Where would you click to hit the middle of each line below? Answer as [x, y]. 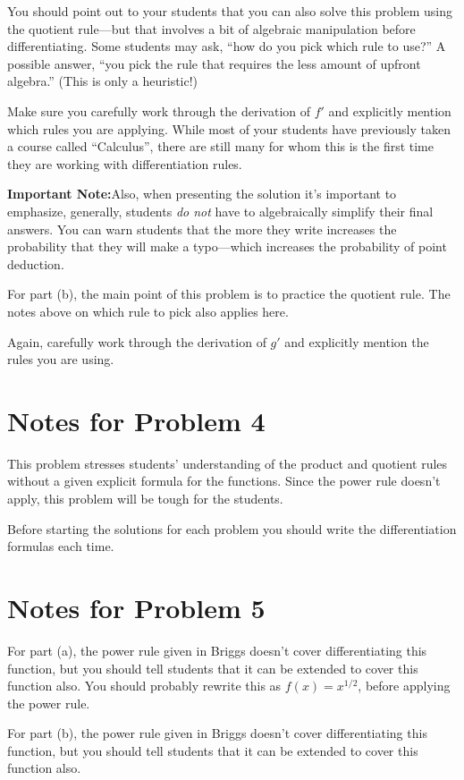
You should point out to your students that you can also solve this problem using [230, 11]
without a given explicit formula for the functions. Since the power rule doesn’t [224, 481]
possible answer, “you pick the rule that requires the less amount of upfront [214, 63]
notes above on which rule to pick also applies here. [148, 311]
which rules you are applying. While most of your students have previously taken [229, 128]
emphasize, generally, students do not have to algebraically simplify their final [220, 211]
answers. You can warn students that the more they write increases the [202, 229]
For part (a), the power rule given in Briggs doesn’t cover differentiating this [217, 650]
